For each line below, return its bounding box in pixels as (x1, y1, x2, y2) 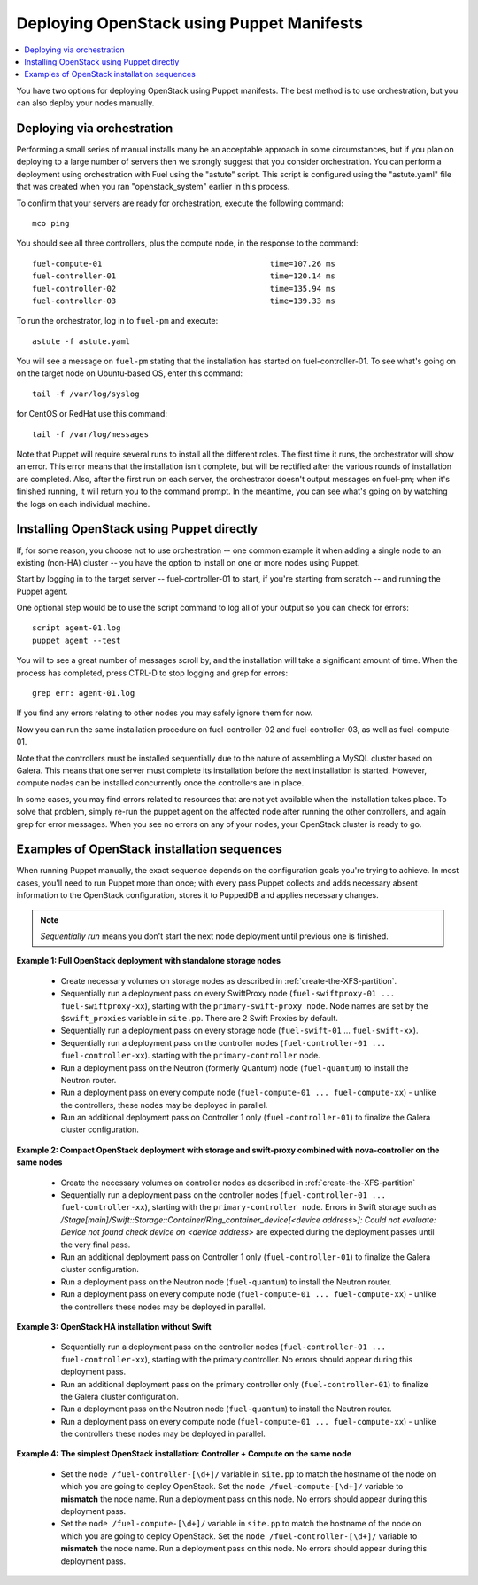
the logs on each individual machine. (16, 498, 150, 509)
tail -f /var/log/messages (32, 429, 150, 439)
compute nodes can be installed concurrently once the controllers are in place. (16, 777, 305, 788)
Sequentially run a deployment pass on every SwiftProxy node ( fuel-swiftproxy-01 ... (60, 988, 396, 999)
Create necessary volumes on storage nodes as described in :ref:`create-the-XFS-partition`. (60, 975, 397, 986)
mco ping (32, 218, 70, 228)
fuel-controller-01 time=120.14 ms (32, 271, 335, 281)
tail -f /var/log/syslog (32, 388, 140, 399)
